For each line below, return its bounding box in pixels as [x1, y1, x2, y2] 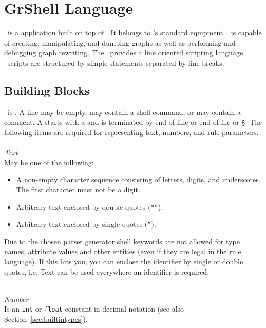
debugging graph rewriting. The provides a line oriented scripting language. [4, 47, 245, 58]
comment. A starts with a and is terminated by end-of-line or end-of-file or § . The [4, 117, 262, 127]
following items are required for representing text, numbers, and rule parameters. [4, 126, 259, 137]
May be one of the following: [4, 157, 94, 167]
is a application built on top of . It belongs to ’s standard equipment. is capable [7, 27, 262, 38]
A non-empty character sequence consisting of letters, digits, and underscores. [16, 174, 261, 185]
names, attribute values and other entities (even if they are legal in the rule [4, 246, 241, 257]
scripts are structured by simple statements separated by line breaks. [7, 57, 224, 68]
